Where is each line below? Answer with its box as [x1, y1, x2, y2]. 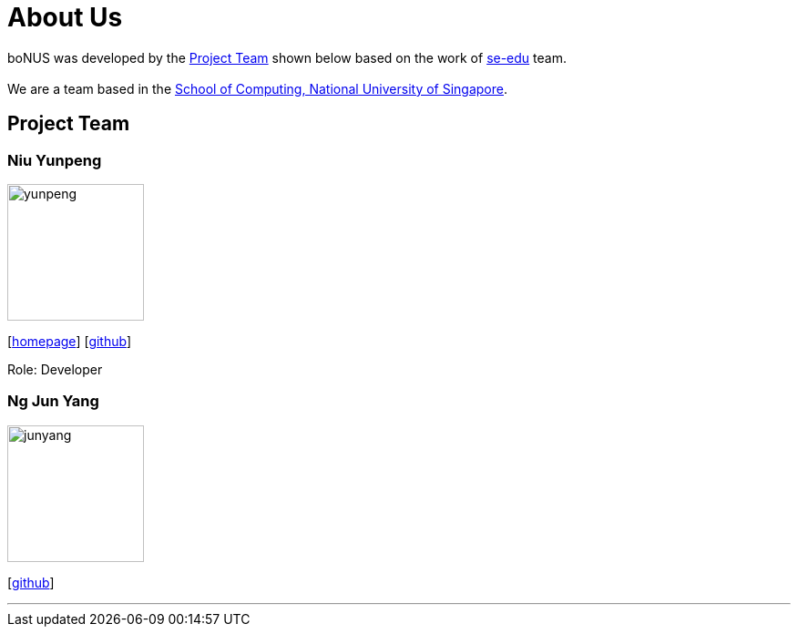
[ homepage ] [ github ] [7, 332, 132, 349]
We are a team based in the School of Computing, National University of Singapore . [7, 80, 508, 97]
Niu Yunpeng [7, 150, 102, 169]
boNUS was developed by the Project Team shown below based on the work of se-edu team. [7, 49, 567, 66]
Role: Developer [7, 361, 103, 377]
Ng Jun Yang [7, 392, 99, 411]
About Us [7, 2, 123, 33]
